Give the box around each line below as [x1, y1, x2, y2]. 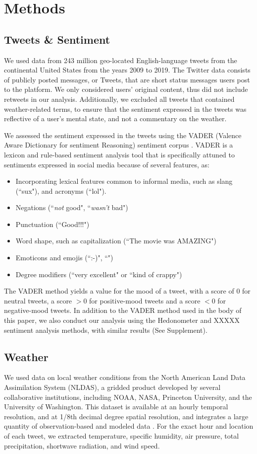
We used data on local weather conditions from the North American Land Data [4, 372, 246, 382]
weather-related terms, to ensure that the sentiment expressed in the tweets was [4, 103, 247, 114]
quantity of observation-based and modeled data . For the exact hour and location [4, 421, 254, 431]
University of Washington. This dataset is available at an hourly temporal [4, 401, 228, 412]
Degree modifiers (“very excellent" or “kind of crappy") [15, 269, 182, 279]
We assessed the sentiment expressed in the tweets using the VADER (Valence [4, 130, 242, 140]
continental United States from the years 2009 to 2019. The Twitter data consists [4, 65, 251, 75]
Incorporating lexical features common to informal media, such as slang [15, 176, 233, 186]
